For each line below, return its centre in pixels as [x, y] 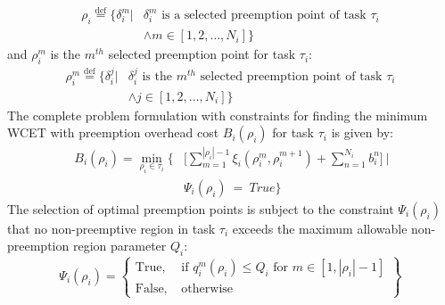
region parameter [119, 246]
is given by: [362, 132]
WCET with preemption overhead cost [113, 132]
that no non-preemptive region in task [111, 228]
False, [151, 289]
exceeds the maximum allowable [320, 228]
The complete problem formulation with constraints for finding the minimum [218, 115]
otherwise [207, 289]
